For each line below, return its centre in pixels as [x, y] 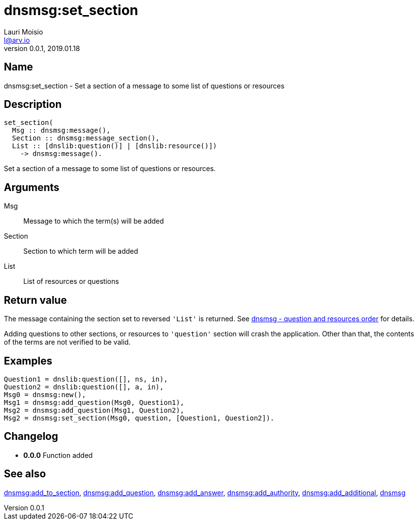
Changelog [31, 437]
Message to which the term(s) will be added [94, 221]
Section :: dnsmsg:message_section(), [86, 138]
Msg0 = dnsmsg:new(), [45, 394]
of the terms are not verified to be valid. [67, 342]
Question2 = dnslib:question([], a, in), [84, 387]
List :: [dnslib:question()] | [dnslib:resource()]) [114, 146]
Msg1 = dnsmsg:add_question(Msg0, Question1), [94, 402]
